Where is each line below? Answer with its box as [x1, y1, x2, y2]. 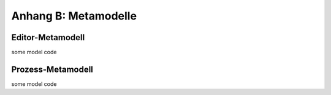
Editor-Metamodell [11, 32, 85, 43]
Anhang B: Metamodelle [11, 9, 137, 23]
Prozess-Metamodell [11, 64, 93, 74]
